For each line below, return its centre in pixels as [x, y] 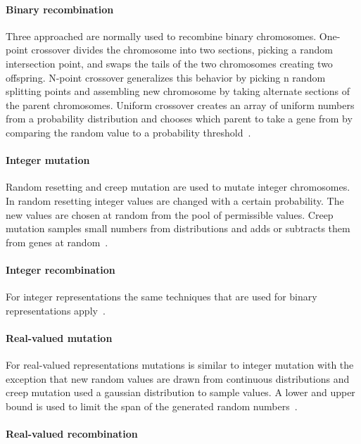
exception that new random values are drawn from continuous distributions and [178, 378]
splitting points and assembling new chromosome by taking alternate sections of [178, 91]
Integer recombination [61, 269]
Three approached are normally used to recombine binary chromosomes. [161, 36]
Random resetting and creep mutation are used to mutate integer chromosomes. [178, 187]
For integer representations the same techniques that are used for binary [161, 297]
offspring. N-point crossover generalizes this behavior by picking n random [166, 77]
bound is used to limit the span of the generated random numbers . [152, 406]
